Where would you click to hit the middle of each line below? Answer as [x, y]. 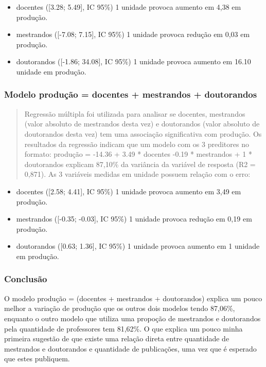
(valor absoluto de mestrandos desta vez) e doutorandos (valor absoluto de [142, 124]
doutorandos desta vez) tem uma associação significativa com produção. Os [143, 133]
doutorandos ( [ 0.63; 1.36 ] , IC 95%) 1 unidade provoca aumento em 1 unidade [138, 246]
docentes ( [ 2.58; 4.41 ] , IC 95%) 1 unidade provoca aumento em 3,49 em [129, 191]
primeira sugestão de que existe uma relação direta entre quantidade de [117, 338]
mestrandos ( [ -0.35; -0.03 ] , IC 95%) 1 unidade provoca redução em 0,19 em [134, 219]
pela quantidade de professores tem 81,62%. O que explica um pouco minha [123, 328]
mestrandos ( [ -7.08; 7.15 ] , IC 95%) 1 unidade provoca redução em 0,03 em [133, 34]
